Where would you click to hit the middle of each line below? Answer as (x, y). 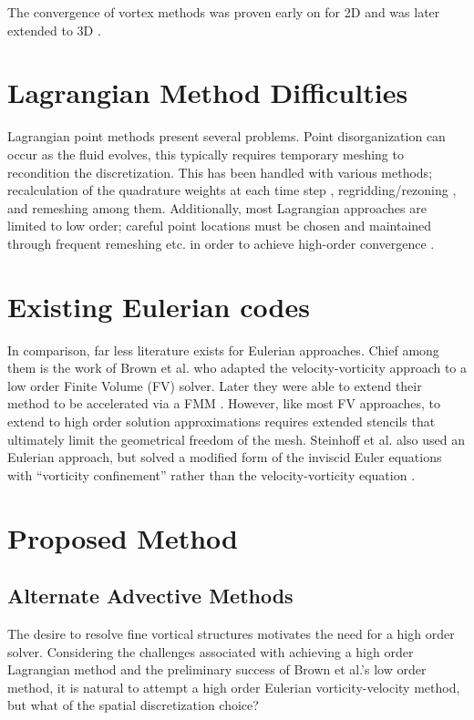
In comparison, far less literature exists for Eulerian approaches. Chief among (223, 350)
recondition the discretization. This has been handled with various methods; (220, 172)
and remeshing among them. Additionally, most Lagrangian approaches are (217, 207)
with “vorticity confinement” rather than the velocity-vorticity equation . (211, 474)
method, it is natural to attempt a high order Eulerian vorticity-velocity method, (234, 687)
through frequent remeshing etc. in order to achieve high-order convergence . (221, 243)
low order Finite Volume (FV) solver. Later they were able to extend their (215, 385)
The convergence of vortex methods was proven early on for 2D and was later (224, 12)
